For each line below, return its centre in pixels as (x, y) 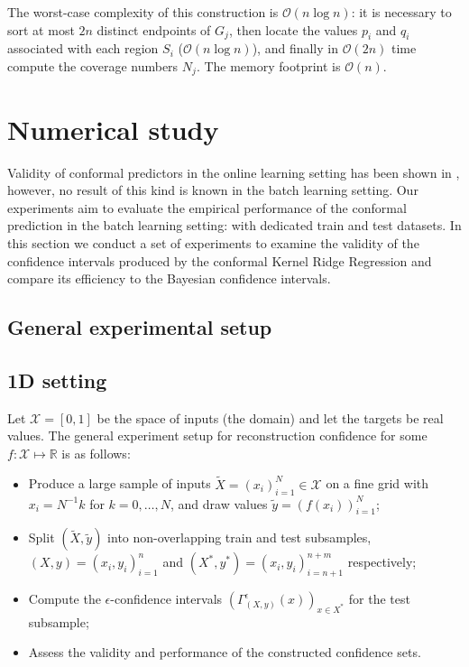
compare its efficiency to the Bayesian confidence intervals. (169, 278)
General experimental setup (140, 327)
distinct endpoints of (154, 29)
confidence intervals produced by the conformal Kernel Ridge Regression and (220, 260)
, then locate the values (293, 29)
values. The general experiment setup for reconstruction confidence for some (217, 435)
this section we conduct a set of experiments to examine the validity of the (213, 242)
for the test (379, 599)
